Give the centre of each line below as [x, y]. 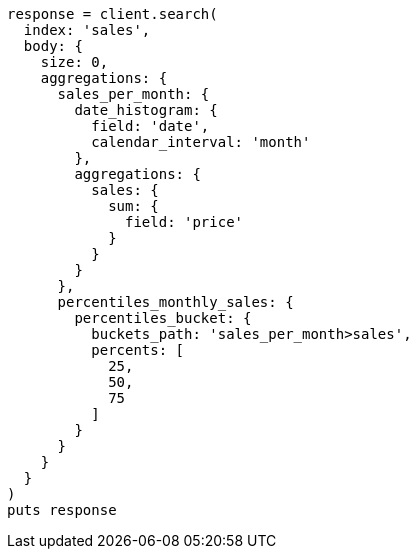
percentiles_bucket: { [163, 318]
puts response [62, 510]
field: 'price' [184, 222]
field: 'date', [150, 126]
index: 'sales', [87, 30]
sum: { [133, 206]
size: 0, [74, 62]
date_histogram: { [146, 110]
